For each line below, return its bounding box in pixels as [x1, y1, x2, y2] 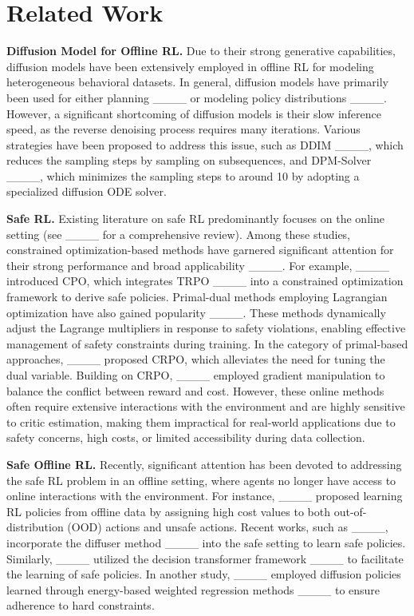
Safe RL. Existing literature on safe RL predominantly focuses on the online [6, 210, 384, 227]
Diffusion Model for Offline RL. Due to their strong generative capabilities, [6, 42, 396, 59]
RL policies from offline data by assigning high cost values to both [6, 503, 331, 519]
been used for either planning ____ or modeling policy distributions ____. [6, 89, 387, 105]
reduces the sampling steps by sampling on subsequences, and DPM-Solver [6, 152, 372, 169]
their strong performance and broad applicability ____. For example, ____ [6, 256, 390, 273]
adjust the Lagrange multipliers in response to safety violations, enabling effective [6, 320, 406, 336]
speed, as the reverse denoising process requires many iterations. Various [6, 121, 361, 137]
